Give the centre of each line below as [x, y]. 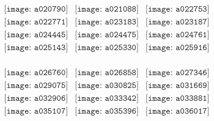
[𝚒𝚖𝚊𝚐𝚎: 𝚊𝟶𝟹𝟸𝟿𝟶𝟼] [36, 99]
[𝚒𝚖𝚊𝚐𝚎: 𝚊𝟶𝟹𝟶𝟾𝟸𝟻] [107, 86]
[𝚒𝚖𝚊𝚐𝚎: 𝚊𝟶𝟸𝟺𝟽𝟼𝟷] [178, 35]
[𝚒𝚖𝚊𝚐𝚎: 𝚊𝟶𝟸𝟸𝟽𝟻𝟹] [178, 9]
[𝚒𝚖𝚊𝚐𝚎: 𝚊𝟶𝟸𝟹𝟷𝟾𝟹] [107, 22]
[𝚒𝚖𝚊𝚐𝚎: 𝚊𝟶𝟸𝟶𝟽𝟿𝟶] [36, 9]
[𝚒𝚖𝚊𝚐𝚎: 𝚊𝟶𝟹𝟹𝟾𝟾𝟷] [178, 99]
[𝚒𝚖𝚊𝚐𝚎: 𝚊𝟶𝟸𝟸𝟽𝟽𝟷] [36, 22]
